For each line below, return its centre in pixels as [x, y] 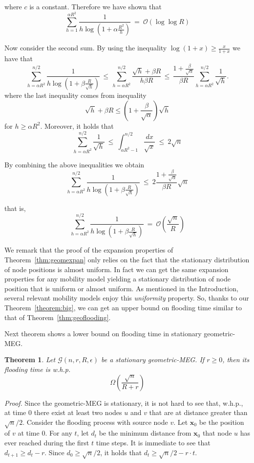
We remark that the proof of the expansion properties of [89, 250]
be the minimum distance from [145, 433]
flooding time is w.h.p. [38, 369]
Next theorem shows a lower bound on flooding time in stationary [103, 334]
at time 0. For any [45, 433]
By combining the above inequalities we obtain [74, 164]
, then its [236, 359]
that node [217, 433]
